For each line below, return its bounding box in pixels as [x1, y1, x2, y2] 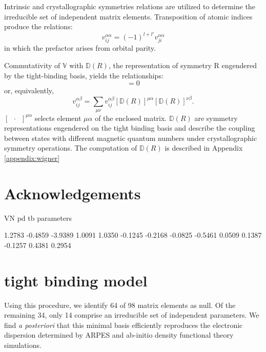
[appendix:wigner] [4, 153, 60, 163]
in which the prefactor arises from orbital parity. [4, 43, 156, 53]
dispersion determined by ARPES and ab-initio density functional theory [4, 329, 234, 340]
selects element [34, 112, 81, 123]
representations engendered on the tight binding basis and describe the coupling [4, 122, 255, 133]
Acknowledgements [4, 182, 141, 203]
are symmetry [194, 112, 238, 123]
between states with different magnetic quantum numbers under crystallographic [4, 132, 257, 143]
